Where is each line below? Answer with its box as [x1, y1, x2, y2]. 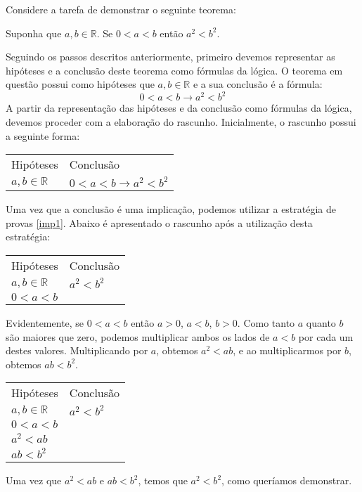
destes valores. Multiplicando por [6, 343, 148, 358]
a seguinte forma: [6, 128, 80, 143]
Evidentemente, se [6, 316, 84, 330]
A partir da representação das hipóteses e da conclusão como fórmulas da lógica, [6, 101, 352, 115]
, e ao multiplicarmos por [233, 343, 342, 358]
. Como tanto [237, 316, 295, 330]
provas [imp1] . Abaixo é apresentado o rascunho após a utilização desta [6, 215, 313, 230]
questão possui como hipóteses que [6, 77, 155, 91]
